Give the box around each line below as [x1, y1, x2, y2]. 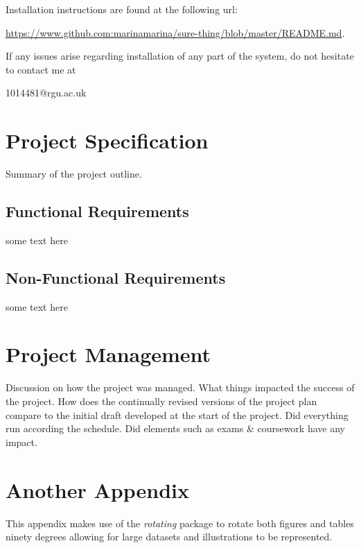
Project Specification [6, 126, 209, 155]
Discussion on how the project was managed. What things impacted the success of [6, 380, 355, 395]
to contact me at [6, 62, 76, 76]
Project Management [6, 340, 211, 368]
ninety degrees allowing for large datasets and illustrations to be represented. [6, 529, 333, 544]
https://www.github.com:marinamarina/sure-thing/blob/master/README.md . [6, 25, 345, 40]
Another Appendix [6, 475, 189, 504]
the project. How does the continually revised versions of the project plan [6, 394, 317, 408]
